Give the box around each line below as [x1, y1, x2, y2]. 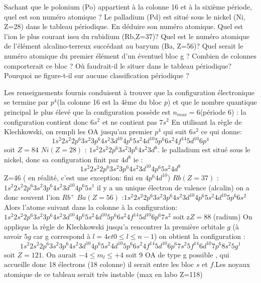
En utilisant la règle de [171, 116, 242, 127]
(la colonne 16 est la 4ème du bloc [57, 97, 162, 107]
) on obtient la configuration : [154, 231, 245, 241]
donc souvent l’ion [4, 192, 60, 202]
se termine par [4, 97, 49, 107]
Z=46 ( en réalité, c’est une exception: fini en [4, 172, 143, 182]
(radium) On [213, 211, 252, 222]
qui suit [163, 126, 187, 137]
